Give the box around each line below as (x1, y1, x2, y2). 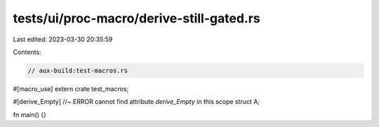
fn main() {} (13, 110, 47, 119)
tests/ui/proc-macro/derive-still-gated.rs (13, 11, 260, 26)
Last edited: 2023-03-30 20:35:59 (13, 35, 113, 44)
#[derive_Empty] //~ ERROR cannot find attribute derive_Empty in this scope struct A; (13, 98, 260, 106)
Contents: (13, 48, 41, 56)
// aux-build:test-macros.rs (27, 67, 128, 74)
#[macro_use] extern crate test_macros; (13, 84, 129, 93)
